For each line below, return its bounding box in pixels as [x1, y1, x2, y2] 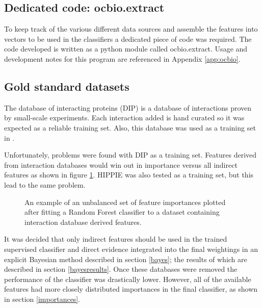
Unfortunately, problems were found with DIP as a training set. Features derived [4, 149, 257, 160]
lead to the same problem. [4, 179, 86, 190]
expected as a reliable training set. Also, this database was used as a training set [4, 122, 256, 133]
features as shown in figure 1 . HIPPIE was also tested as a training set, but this [4, 169, 254, 180]
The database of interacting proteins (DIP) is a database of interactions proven [4, 102, 252, 113]
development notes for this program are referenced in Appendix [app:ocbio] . [4, 53, 241, 64]
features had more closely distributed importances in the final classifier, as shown [4, 284, 258, 294]
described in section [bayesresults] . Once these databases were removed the [4, 264, 238, 274]
